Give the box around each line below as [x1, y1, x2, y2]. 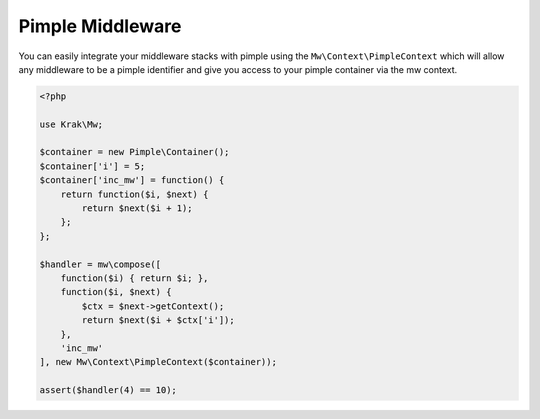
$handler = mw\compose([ [39, 258, 162, 270]
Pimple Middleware [18, 15, 182, 37]
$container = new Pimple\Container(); [39, 146, 230, 158]
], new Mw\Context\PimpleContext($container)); [39, 356, 277, 368]
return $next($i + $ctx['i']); [81, 315, 235, 326]
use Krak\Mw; [39, 118, 104, 130]
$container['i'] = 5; [39, 160, 146, 172]
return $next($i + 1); [81, 203, 194, 214]
